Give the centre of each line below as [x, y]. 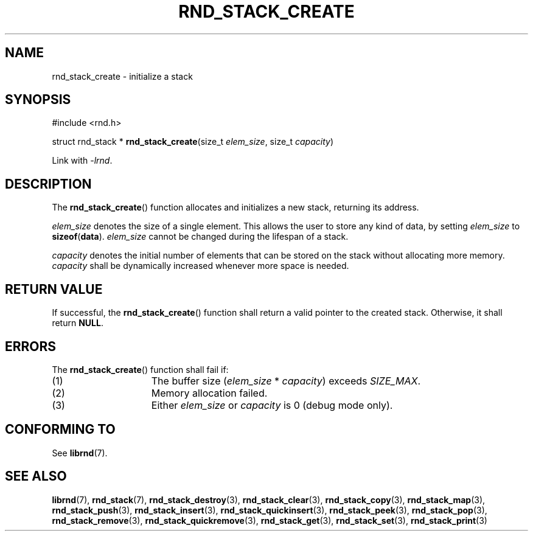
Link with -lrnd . [82, 161]
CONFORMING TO [60, 430]
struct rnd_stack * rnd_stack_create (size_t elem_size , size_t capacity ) [193, 142]
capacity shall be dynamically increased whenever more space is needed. [200, 266]
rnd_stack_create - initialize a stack [122, 76]
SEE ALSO [36, 476]
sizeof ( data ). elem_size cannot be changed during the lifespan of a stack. [200, 237]
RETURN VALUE [54, 289]
